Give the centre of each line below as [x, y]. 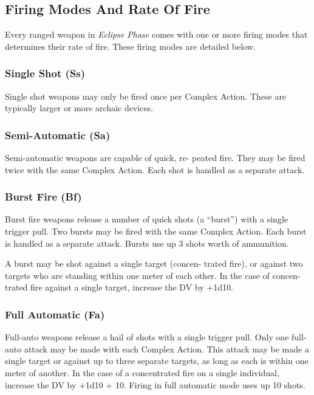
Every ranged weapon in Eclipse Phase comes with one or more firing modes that [156, 34]
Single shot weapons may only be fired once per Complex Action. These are [146, 96]
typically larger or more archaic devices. [79, 108]
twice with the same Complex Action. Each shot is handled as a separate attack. [155, 169]
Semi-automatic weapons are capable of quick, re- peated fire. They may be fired [155, 158]
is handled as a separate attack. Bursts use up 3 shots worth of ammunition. [147, 243]
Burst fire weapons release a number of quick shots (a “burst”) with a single [147, 219]
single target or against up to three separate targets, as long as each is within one [157, 361]
